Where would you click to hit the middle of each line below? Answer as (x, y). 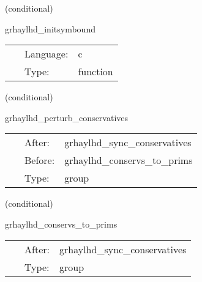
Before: (40, 160)
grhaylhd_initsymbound (50, 28)
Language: (47, 54)
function (95, 72)
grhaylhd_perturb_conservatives (67, 117)
